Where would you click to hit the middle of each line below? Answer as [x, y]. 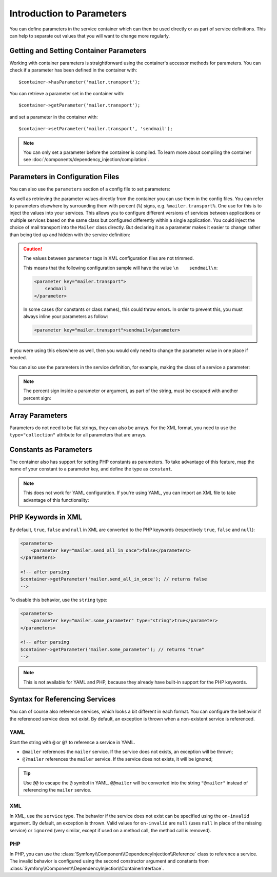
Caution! [33, 249]
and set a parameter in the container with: [54, 117]
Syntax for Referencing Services [63, 699]
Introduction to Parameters [68, 13]
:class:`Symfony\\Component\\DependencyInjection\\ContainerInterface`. [87, 868]
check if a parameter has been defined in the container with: [73, 70]
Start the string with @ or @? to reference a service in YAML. [72, 742]
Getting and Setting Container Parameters [78, 51]
